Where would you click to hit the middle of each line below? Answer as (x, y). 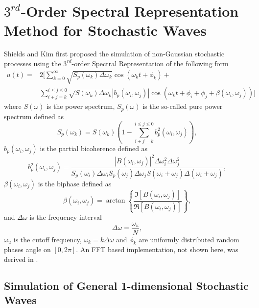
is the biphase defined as (75, 183)
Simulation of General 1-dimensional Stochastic (126, 286)
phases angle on (27, 249)
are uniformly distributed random (189, 239)
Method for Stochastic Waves (105, 30)
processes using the (33, 63)
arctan (116, 201)
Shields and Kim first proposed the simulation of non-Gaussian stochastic (114, 54)
